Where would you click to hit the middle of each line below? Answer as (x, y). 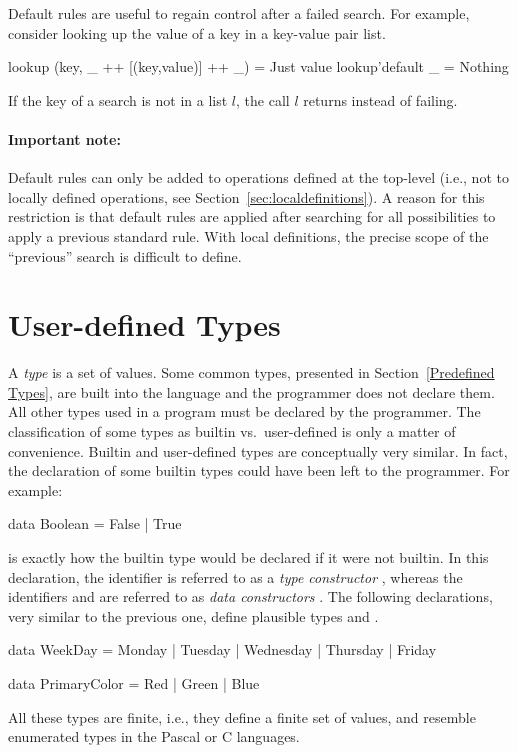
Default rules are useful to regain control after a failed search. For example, (239, 13)
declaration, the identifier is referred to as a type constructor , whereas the (235, 576)
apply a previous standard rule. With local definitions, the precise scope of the (248, 235)
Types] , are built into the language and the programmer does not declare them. (251, 391)
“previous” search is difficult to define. (125, 255)
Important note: (64, 138)
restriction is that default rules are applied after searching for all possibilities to (252, 216)
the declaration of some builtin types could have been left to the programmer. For (259, 470)
